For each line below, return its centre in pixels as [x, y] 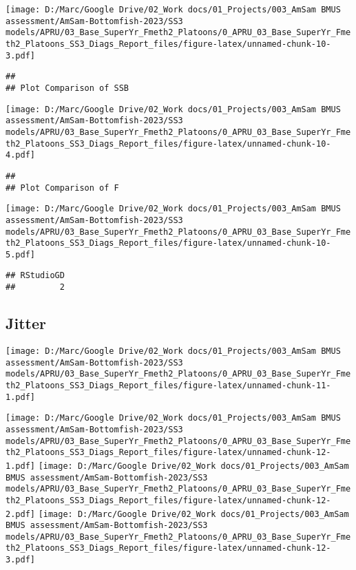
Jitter [26, 323]
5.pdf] [20, 254]
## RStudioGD [35, 276]
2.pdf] [20, 514]
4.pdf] [20, 155]
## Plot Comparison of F [62, 188]
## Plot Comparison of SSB [67, 88]
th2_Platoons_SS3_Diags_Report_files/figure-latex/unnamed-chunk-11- [168, 385]
